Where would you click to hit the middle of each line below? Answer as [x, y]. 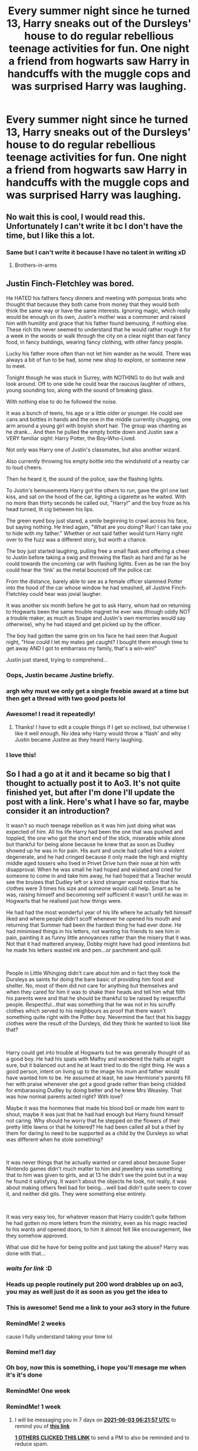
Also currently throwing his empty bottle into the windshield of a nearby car [98, 461]
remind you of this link [42, 1426]
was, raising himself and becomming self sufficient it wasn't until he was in [97, 894]
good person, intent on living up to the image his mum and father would [93, 1071]
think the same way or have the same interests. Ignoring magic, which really [98, 310]
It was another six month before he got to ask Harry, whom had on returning [98, 605]
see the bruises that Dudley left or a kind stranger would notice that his [92, 882]
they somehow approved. [37, 1236]
